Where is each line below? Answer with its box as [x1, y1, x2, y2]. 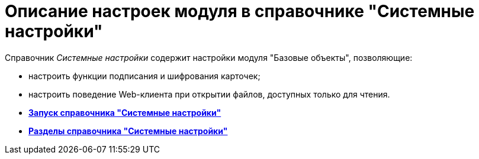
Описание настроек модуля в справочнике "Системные [5, 1, 475, 21]
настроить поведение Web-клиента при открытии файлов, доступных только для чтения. [28, 89, 390, 99]
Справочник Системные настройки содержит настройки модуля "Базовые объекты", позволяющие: [5, 52, 413, 63]
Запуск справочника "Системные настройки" [28, 107, 221, 118]
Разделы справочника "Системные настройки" [28, 125, 228, 136]
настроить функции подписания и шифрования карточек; [28, 70, 261, 81]
